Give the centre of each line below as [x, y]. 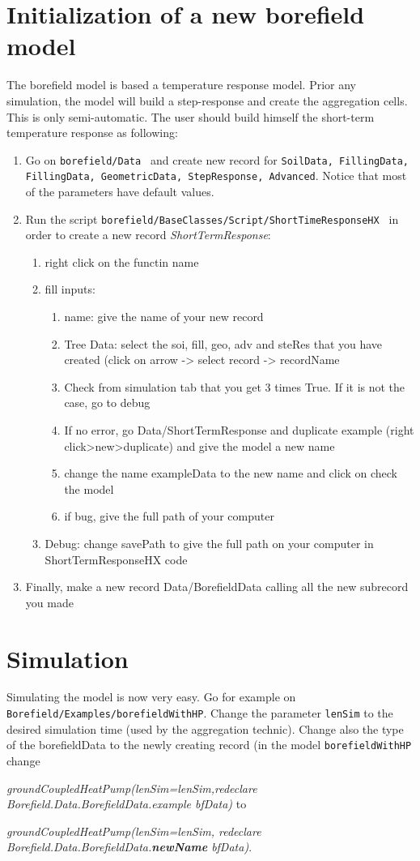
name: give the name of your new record [164, 317]
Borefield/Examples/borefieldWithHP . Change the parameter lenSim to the [200, 713]
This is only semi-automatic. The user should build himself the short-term [191, 116]
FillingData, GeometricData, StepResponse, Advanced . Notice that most [216, 176]
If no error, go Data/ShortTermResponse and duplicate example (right [239, 430]
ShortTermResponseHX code [116, 559]
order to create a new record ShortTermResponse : [148, 235]
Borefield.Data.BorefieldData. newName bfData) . [129, 847]
